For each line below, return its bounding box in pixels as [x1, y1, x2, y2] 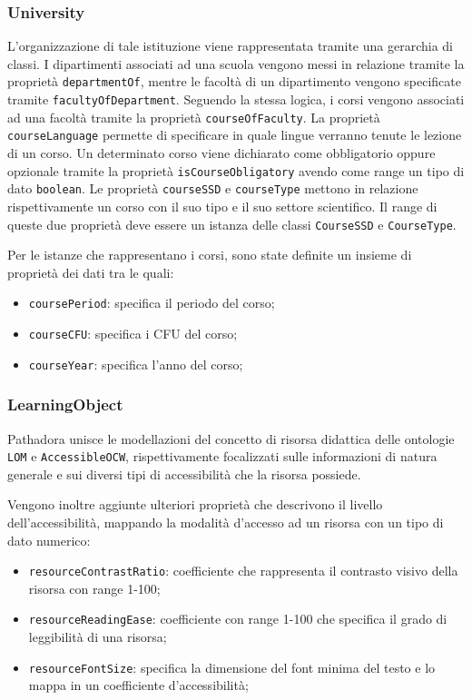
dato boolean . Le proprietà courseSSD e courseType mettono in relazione [7, 179, 418, 198]
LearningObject [7, 393, 123, 416]
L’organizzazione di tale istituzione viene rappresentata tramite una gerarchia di [7, 36, 453, 55]
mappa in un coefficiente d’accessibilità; [28, 675, 249, 695]
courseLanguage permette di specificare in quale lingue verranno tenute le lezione [7, 125, 462, 144]
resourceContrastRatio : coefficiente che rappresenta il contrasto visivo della [28, 561, 458, 580]
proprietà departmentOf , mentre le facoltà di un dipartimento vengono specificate [7, 72, 461, 91]
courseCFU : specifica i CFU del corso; [28, 324, 238, 343]
